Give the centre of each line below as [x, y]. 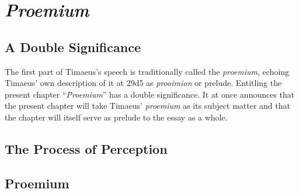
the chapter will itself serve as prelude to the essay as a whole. [116, 117]
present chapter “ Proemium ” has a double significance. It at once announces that [150, 94]
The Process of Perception [86, 148]
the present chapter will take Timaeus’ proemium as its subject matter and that [147, 106]
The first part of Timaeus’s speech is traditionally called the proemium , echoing [147, 71]
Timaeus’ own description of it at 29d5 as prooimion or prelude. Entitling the [143, 83]
